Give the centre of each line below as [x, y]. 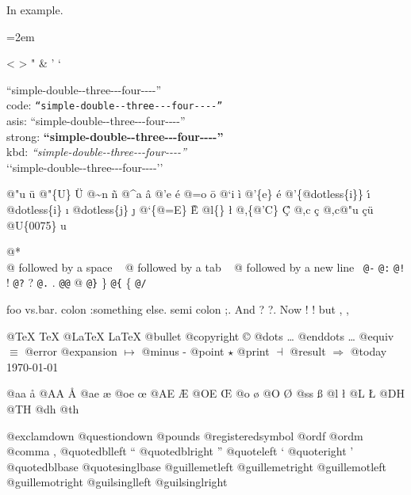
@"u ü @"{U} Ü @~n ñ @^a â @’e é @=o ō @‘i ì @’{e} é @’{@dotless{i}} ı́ [188, 194]
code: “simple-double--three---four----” [115, 105]
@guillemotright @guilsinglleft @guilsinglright [117, 482]
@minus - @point [183, 351]
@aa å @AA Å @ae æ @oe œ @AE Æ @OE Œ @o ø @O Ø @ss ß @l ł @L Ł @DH [205, 393]
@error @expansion [71, 351]
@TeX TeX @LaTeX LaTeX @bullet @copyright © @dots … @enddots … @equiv [200, 335]
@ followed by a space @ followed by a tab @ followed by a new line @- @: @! [206, 267]
